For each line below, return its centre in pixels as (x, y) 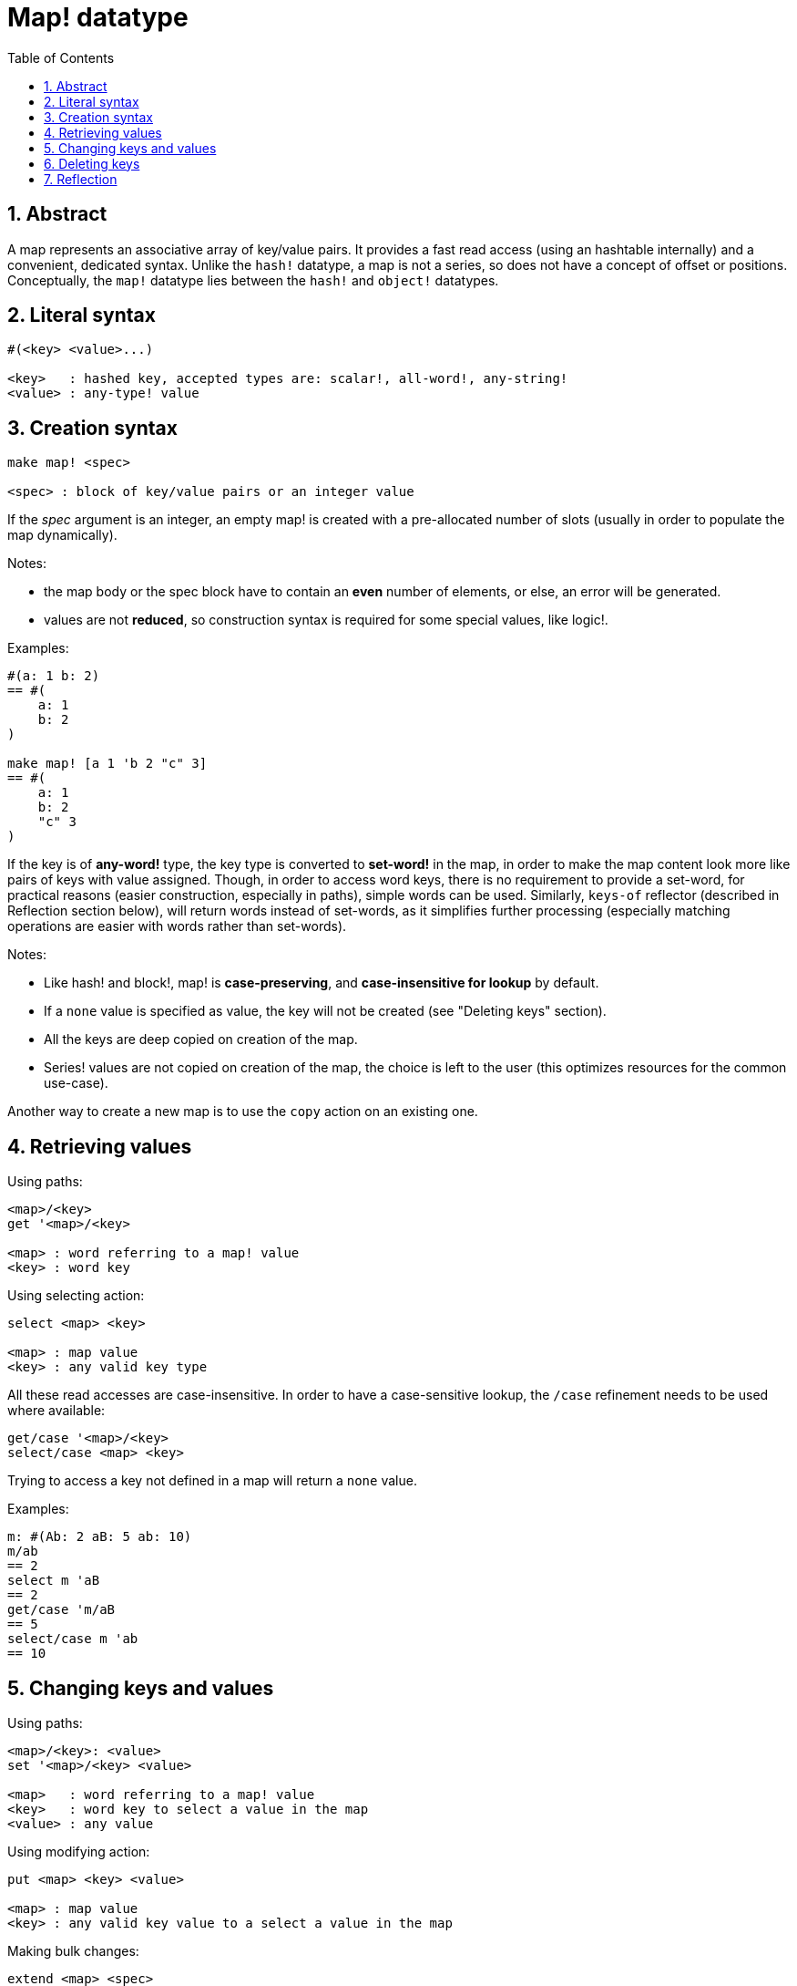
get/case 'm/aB (61, 1610)
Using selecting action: (76, 1296)
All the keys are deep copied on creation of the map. (201, 1040)
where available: (56, 1411)
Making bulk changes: (73, 1950)
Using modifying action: (79, 1851)
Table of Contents (61, 57)
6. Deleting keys (92, 163)
